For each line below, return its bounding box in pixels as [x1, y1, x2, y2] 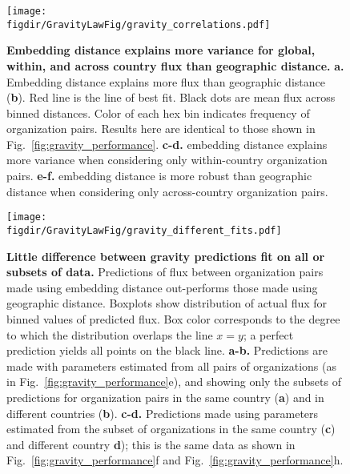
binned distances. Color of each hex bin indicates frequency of [6, 104, 310, 121]
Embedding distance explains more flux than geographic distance [6, 73, 325, 90]
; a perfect [243, 326, 294, 343]
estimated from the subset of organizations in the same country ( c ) [6, 420, 336, 437]
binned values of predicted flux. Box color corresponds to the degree [6, 310, 340, 327]
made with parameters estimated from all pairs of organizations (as [6, 357, 337, 374]
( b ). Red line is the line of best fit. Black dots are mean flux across [6, 89, 336, 106]
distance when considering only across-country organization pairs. [6, 183, 328, 199]
